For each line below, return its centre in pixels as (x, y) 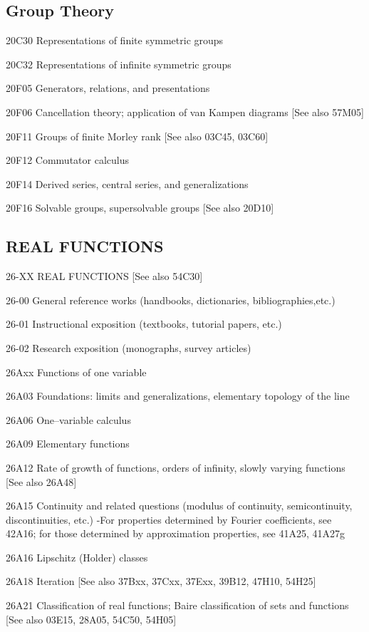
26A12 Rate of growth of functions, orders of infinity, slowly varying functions (176, 467)
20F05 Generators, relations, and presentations (108, 88)
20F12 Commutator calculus (67, 160)
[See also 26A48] (41, 481)
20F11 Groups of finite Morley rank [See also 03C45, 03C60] (137, 136)
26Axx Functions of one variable (76, 372)
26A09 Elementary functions (68, 444)
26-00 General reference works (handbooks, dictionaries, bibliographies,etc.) (171, 300)
